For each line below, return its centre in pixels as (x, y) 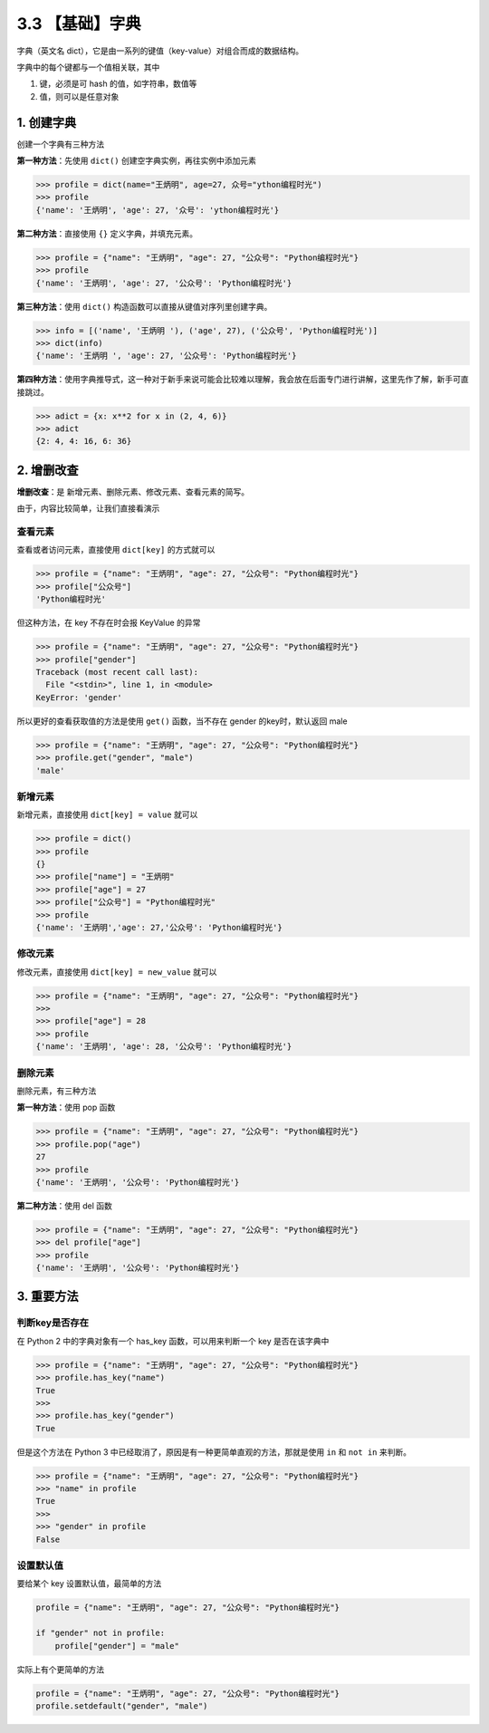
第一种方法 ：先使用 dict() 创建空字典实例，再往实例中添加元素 (137, 161)
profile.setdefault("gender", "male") (122, 1706)
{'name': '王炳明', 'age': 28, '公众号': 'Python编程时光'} (164, 1047)
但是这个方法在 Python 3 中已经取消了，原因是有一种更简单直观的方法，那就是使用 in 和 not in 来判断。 (214, 1452)
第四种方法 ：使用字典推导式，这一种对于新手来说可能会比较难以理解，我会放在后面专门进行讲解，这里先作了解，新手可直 (243, 380)
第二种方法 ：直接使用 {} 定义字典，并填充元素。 (107, 233)
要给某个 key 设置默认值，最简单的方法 (89, 1584)
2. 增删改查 (48, 470)
